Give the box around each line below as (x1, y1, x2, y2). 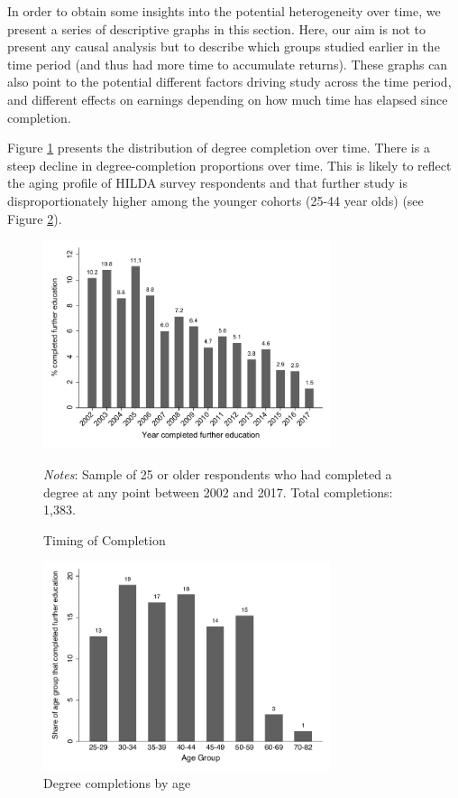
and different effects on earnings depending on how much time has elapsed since (7, 89, 448, 108)
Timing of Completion (43, 530, 166, 549)
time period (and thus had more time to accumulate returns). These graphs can (7, 54, 448, 73)
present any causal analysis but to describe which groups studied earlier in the (7, 37, 440, 56)
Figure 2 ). (7, 209, 62, 227)
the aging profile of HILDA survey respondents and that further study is (7, 173, 408, 192)
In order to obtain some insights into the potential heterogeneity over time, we (7, 2, 441, 20)
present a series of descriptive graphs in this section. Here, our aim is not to (7, 19, 426, 38)
